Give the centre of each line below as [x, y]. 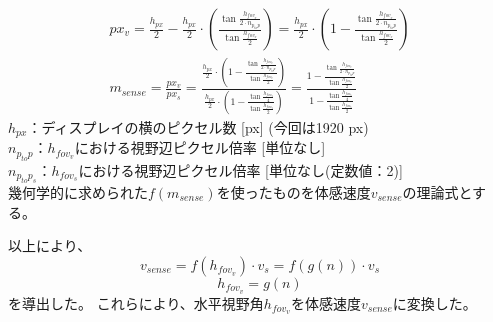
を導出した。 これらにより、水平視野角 [136, 302]
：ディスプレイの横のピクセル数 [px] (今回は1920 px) [198, 126]
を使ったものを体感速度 [293, 191]
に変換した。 [434, 302]
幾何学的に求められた [78, 191]
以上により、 [50, 245]
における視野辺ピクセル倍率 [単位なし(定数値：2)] [240, 169]
